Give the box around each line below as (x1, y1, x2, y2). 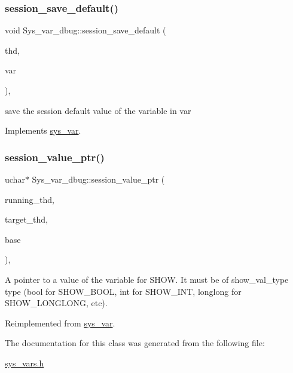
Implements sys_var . (5, 124, 81, 137)
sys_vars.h (5, 356, 44, 369)
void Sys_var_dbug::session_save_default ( (5, 24, 166, 36)
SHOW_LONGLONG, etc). (5, 297, 108, 309)
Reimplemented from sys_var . (5, 316, 115, 329)
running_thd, (5, 193, 54, 205)
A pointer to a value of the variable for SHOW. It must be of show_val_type (5, 273, 289, 285)
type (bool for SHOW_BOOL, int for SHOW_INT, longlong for (5, 285, 242, 297)
